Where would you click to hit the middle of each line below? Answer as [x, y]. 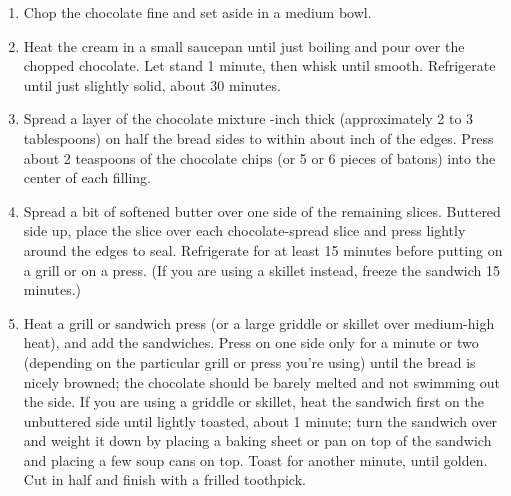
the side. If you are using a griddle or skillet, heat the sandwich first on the [254, 401]
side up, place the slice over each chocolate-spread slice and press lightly [244, 230]
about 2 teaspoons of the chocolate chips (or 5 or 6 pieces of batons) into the [259, 157]
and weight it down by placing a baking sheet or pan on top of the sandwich [257, 440]
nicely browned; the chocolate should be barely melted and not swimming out [262, 381]
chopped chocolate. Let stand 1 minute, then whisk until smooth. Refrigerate [259, 65]
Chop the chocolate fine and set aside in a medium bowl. [197, 12]
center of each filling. [87, 177]
